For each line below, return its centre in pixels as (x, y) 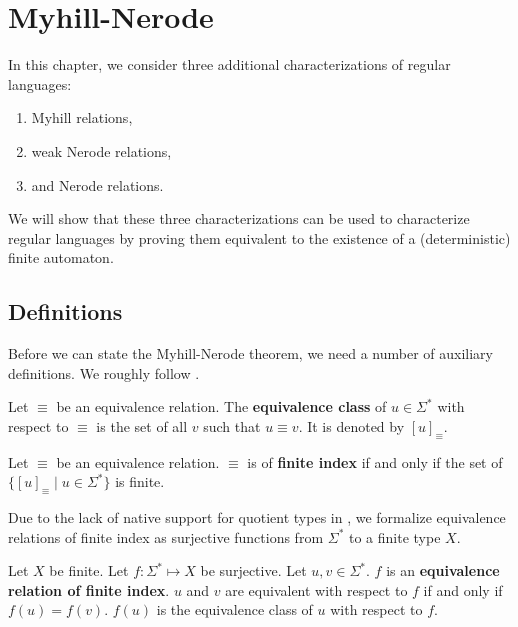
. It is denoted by (351, 425)
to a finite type (394, 536)
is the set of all (142, 425)
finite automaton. (61, 257)
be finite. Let (89, 570)
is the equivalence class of (234, 609)
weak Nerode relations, (101, 150)
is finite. (140, 481)
